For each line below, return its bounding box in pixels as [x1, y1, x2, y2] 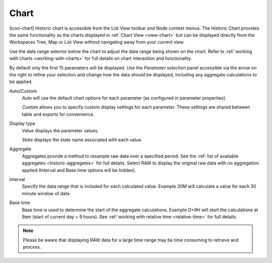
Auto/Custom [9, 88, 37, 94]
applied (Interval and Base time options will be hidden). [22, 167, 136, 173]
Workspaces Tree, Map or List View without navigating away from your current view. [9, 39, 185, 45]
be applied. [9, 78, 33, 85]
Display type [9, 121, 35, 127]
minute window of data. [22, 190, 71, 196]
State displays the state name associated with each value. [22, 137, 143, 143]
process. [23, 244, 41, 250]
